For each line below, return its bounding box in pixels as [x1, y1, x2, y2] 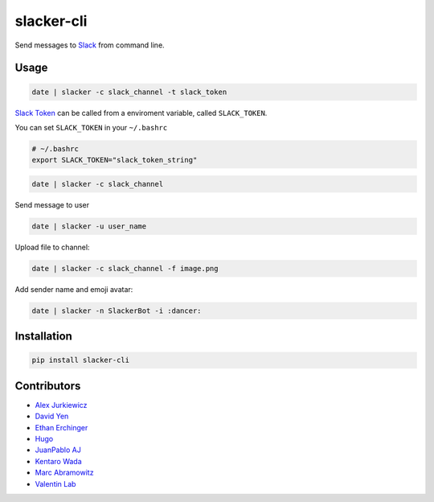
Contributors [14, 379, 81, 393]
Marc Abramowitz [35, 467, 94, 478]
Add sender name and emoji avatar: [14, 284, 133, 294]
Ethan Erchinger [35, 422, 88, 432]
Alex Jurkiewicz [35, 400, 88, 409]
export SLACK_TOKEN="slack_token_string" [31, 155, 198, 165]
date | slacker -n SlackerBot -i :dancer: [31, 306, 202, 315]
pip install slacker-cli [31, 356, 130, 365]
